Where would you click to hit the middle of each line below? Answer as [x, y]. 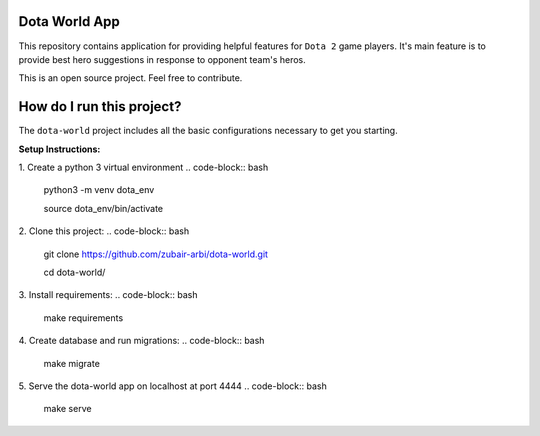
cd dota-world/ [74, 272]
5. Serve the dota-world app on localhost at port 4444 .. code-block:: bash [172, 386]
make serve [67, 409]
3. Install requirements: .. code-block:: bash [108, 295]
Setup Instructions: [59, 149]
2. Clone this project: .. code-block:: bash [104, 231]
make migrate [71, 363]
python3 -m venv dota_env [99, 190]
